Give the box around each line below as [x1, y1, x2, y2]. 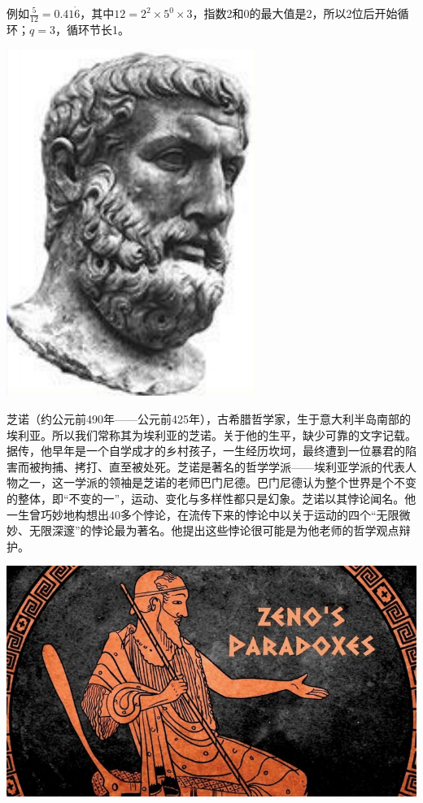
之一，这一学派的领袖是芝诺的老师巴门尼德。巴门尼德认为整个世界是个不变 [17, 474, 416, 491]
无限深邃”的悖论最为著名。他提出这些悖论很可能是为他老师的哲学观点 [28, 522, 399, 539]
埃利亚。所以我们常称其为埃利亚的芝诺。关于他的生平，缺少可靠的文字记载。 [7, 426, 416, 443]
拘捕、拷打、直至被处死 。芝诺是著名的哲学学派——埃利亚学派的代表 [40, 458, 405, 475]
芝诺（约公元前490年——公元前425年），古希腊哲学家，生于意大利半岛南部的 [7, 410, 411, 428]
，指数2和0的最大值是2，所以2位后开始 [192, 5, 398, 21]
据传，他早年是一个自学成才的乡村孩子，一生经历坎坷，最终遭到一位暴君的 [7, 442, 405, 459]
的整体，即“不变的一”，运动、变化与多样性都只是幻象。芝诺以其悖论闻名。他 [7, 489, 416, 506]
